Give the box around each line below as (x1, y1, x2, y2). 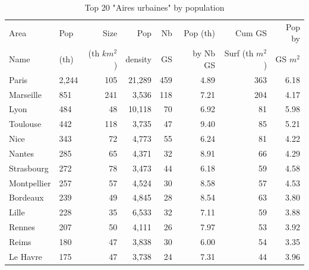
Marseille (9, 88, 42, 100)
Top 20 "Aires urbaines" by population (84, 1, 225, 13)
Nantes (9, 147, 34, 159)
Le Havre (9, 250, 42, 262)
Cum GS (235, 26, 267, 39)
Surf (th (224, 47, 254, 59)
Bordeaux (9, 191, 44, 204)
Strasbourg (9, 161, 49, 174)
